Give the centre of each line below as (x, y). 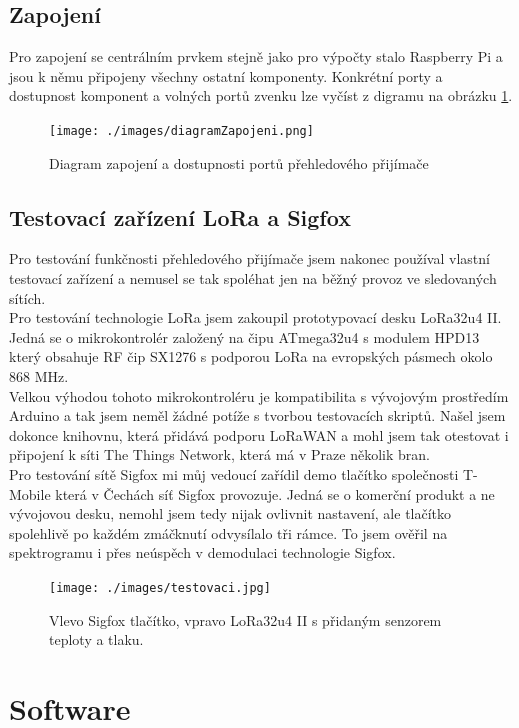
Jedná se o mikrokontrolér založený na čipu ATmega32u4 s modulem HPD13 (244, 336)
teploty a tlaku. (96, 639)
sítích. (27, 297)
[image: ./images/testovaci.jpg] (160, 587)
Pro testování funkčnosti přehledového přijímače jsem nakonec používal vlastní (249, 258)
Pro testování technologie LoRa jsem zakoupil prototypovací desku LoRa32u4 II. (255, 317)
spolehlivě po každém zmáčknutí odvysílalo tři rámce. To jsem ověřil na (228, 532)
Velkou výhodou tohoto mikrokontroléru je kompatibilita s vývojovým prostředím (259, 395)
